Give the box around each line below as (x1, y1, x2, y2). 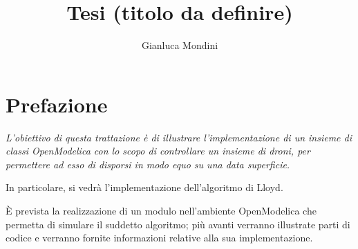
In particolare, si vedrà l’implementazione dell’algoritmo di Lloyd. (6, 180, 283, 195)
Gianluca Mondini (141, 38, 218, 52)
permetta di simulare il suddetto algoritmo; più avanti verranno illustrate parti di (6, 217, 350, 231)
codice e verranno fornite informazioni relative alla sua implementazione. (6, 230, 313, 245)
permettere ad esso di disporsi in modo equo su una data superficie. (6, 157, 290, 171)
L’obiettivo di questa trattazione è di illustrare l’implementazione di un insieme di (6, 130, 352, 144)
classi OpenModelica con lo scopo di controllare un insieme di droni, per (6, 143, 310, 158)
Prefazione (6, 90, 108, 118)
